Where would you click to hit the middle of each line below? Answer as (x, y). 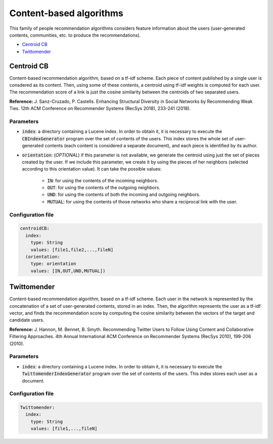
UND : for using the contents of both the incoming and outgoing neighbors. (124, 195)
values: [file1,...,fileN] (64, 429)
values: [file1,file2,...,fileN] (72, 249)
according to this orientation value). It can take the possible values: (92, 169)
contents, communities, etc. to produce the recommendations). (75, 35)
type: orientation (53, 264)
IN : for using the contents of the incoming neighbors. (103, 180)
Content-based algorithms (66, 13)
